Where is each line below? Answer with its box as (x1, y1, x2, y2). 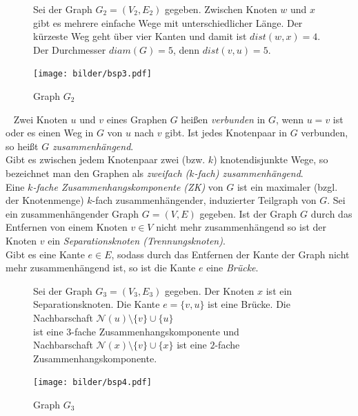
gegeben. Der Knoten (165, 283, 255, 298)
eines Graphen (106, 112, 167, 126)
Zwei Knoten (13, 112, 68, 126)
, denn (172, 42, 200, 56)
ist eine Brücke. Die (208, 297, 290, 311)
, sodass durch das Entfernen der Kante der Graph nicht (111, 247, 350, 261)
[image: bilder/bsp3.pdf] (33, 69, 152, 79)
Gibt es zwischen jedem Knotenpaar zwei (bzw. (6, 152, 206, 167)
